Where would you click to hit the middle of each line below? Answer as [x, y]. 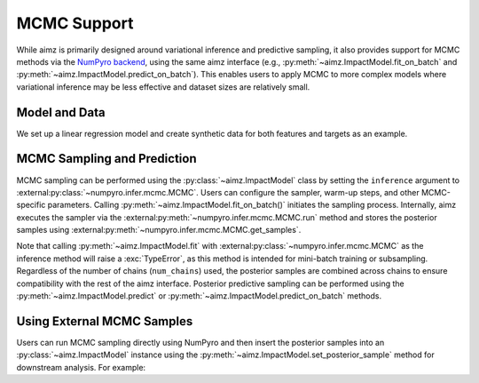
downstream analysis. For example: [81, 367]
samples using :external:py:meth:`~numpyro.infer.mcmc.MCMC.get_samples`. [159, 230]
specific [31, 205]
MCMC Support [75, 23]
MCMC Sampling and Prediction [106, 159]
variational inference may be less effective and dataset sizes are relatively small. [163, 87]
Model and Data [61, 112]
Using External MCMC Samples [105, 321]
